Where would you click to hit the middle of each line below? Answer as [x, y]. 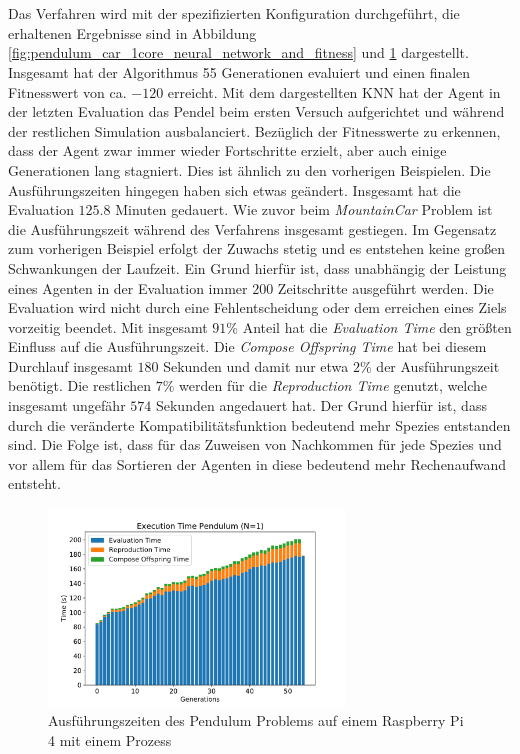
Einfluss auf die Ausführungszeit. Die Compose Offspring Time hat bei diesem [247, 346]
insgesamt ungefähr [67, 405]
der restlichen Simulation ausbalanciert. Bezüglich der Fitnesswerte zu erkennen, [254, 130]
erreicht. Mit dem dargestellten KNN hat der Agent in [334, 91]
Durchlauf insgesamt [70, 365]
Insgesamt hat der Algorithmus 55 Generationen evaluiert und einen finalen [239, 71]
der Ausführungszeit [438, 365]
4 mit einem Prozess [110, 740]
